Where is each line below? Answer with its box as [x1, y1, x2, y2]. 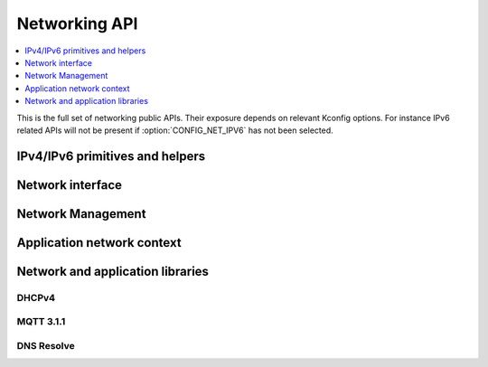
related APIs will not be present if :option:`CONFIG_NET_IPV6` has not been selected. [16, 125, 333, 136]
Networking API [16, 14, 138, 33]
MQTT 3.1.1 [16, 315, 66, 328]
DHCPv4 [16, 291, 56, 304]
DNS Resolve [16, 339, 76, 352]
